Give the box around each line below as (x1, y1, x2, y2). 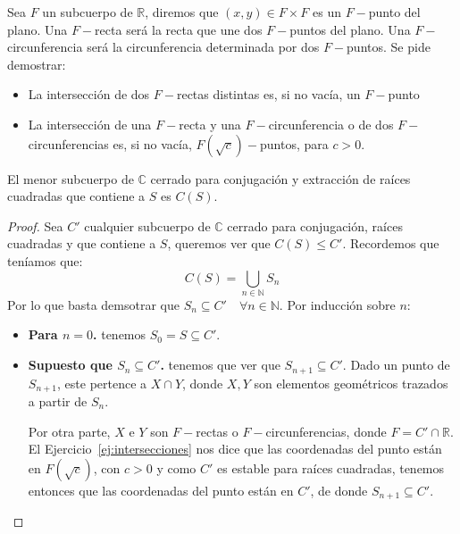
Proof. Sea (7, 216, 63, 235)
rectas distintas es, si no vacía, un (176, 85, 361, 104)
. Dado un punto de (342, 355, 450, 374)
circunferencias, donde (265, 421, 387, 440)
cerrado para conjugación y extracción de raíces (150, 169, 411, 188)
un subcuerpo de (42, 3, 133, 21)
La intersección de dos (28, 85, 150, 104)
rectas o (196, 421, 238, 440)
